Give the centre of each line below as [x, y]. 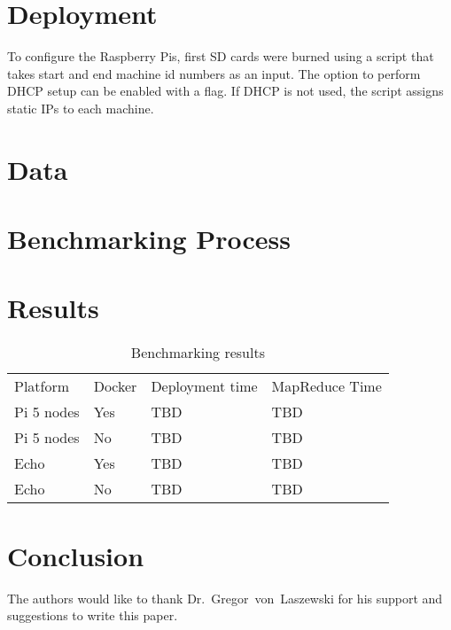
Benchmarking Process [149, 239]
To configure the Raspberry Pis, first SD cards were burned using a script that [221, 56]
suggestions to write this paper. [93, 615]
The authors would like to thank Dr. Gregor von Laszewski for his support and [225, 598]
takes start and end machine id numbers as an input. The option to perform [214, 73]
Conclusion [76, 555]
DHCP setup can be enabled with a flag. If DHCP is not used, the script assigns [225, 91]
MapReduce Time [327, 386]
